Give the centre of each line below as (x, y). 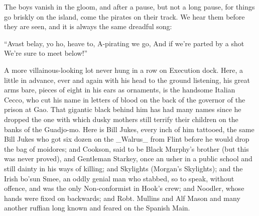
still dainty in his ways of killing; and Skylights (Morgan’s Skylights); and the (123, 168)
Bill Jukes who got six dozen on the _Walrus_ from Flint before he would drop (127, 139)
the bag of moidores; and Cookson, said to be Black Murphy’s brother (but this (126, 148)
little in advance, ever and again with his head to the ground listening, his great (127, 80)
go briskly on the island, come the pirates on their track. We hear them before (124, 16)
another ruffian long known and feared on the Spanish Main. (97, 208)
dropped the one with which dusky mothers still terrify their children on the (121, 119)
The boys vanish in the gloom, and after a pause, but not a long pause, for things (129, 7)
